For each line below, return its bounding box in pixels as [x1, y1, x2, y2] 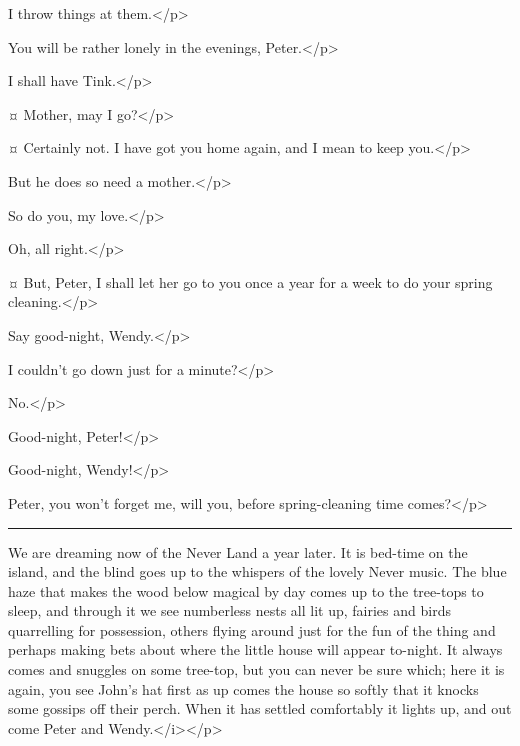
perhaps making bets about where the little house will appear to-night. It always [8, 639, 503, 660]
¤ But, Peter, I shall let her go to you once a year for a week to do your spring [8, 271, 493, 292]
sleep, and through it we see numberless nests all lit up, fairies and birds [8, 600, 451, 621]
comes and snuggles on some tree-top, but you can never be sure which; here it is [8, 659, 505, 680]
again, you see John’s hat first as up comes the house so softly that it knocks [8, 678, 479, 699]
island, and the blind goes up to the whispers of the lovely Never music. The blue [8, 561, 507, 582]
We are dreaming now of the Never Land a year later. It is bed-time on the [8, 541, 468, 562]
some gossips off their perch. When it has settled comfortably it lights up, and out [8, 698, 512, 719]
